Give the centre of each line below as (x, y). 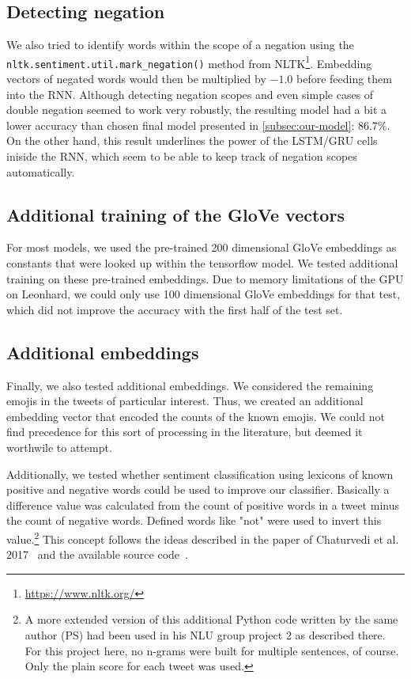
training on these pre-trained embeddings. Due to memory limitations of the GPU (205, 278)
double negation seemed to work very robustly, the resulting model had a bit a (197, 110)
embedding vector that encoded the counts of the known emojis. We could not (196, 416)
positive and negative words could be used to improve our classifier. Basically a (198, 489)
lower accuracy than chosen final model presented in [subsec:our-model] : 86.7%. (198, 125)
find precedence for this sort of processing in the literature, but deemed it (185, 432)
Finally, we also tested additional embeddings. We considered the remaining (190, 385)
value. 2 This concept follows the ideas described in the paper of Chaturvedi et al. (203, 537)
